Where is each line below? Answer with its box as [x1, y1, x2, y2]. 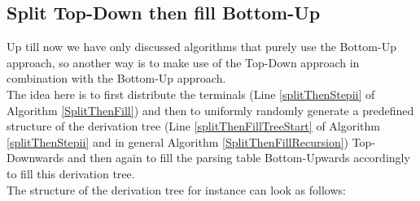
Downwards [7, 149, 64, 166]
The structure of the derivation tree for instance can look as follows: [7, 181, 346, 198]
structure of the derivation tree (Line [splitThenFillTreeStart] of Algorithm [7, 118, 380, 135]
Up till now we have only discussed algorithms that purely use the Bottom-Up [7, 38, 396, 55]
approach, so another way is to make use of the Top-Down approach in [7, 53, 360, 71]
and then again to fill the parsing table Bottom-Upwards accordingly [67, 149, 410, 166]
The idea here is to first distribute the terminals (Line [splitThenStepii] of [7, 85, 375, 102]
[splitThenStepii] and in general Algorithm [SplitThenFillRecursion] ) [7, 133, 349, 150]
